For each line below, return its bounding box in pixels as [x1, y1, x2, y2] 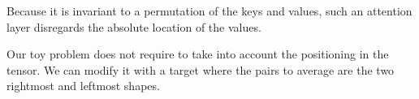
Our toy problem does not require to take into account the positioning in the [6, 45, 389, 62]
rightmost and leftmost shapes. [6, 77, 160, 94]
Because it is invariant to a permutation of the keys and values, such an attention [6, 2, 413, 19]
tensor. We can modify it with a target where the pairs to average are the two [6, 61, 395, 78]
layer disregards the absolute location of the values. [6, 18, 261, 35]
